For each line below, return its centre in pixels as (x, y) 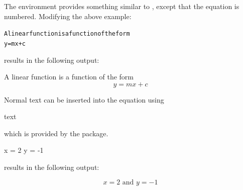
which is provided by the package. (56, 133)
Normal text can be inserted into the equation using (84, 99)
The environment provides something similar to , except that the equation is (122, 6)
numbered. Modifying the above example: (68, 16)
